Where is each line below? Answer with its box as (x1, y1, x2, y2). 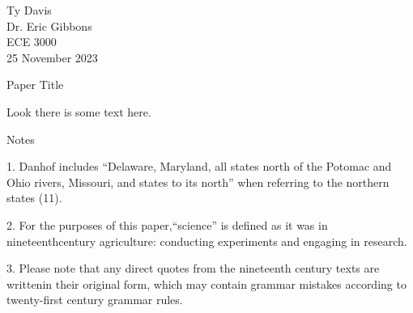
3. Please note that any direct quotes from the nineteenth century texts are (6, 260, 380, 277)
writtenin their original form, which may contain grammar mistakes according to (6, 275, 407, 292)
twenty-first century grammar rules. (6, 291, 183, 308)
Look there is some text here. (6, 103, 151, 120)
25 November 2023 (6, 49, 98, 66)
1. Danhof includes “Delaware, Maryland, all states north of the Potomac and (6, 158, 392, 175)
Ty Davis (6, 2, 52, 18)
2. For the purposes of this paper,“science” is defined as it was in (6, 216, 328, 233)
